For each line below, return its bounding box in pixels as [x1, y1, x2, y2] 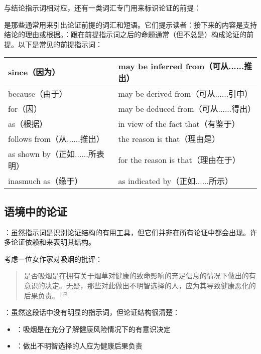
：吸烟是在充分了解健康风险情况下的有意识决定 [16, 323, 171, 334]
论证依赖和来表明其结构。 [11, 237, 95, 247]
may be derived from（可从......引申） [118, 88, 253, 100]
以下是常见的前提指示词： [18, 39, 102, 49]
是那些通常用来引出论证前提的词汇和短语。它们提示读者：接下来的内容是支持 [4, 19, 257, 30]
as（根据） [8, 118, 48, 130]
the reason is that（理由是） [118, 133, 220, 145]
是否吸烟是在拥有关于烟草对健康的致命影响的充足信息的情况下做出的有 [24, 270, 256, 281]
